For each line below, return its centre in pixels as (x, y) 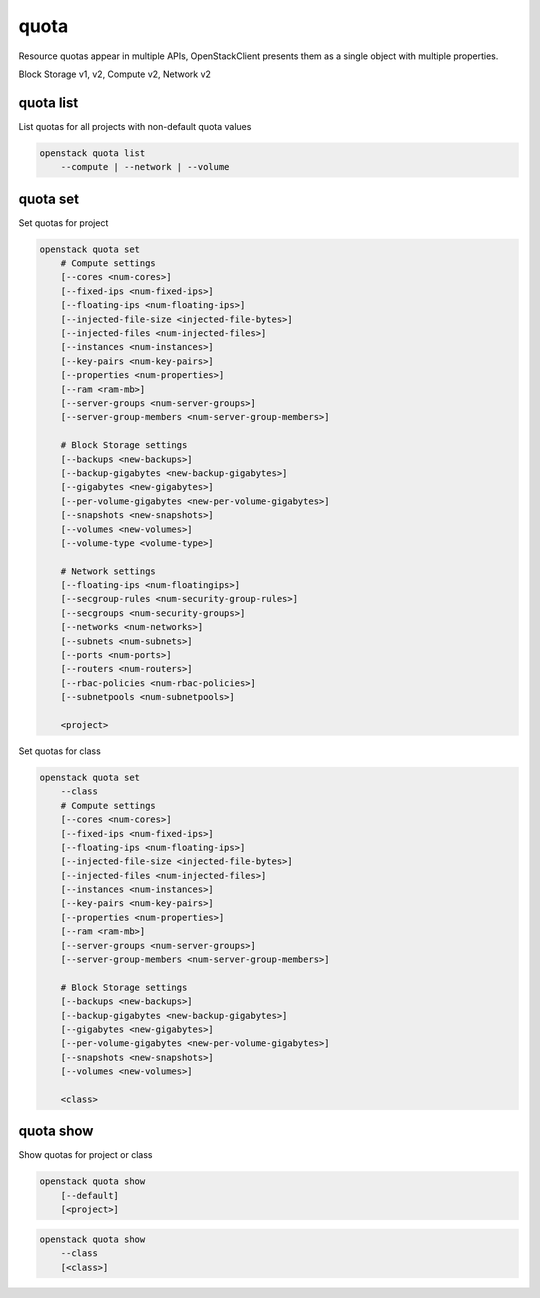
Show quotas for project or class (85, 1155)
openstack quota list (92, 153)
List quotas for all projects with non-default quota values (135, 126)
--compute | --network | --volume (145, 167)
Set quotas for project (63, 222)
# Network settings (108, 571)
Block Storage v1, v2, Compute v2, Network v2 (115, 74)
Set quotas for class (60, 751)
